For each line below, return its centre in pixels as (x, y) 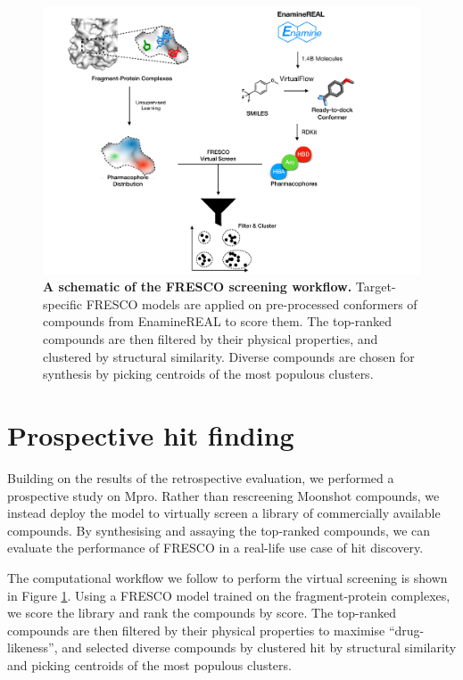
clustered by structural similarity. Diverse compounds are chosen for (229, 356)
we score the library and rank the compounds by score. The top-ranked (202, 613)
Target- (376, 287)
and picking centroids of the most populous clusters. (149, 664)
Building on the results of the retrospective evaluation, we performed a (201, 477)
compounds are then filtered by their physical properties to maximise (196, 630)
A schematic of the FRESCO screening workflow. (198, 287)
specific (63, 303)
